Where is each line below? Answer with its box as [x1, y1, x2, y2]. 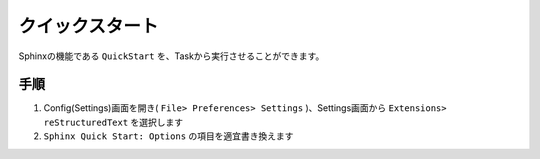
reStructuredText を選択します [43, 116, 184, 128]
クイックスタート [18, 15, 159, 37]
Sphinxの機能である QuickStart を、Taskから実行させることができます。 [18, 50, 325, 62]
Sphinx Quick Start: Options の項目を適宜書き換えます [43, 130, 294, 142]
